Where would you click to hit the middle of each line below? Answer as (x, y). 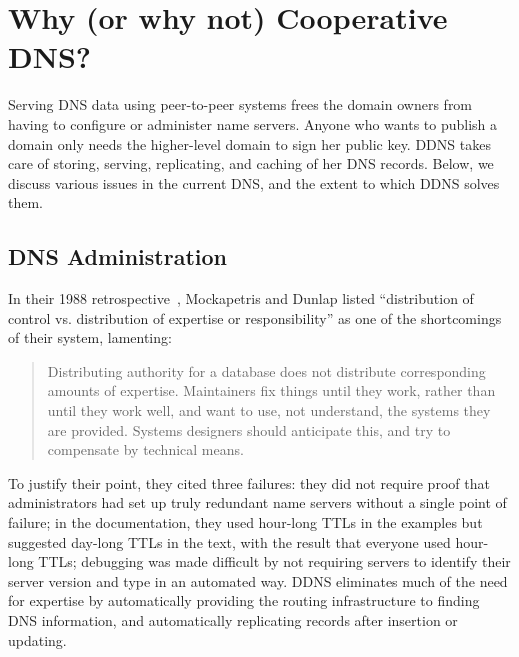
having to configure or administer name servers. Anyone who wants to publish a (253, 123)
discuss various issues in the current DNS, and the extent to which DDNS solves (254, 182)
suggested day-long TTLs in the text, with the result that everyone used (229, 541)
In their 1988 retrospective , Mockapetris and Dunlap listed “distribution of (241, 298)
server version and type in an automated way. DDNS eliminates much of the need (258, 580)
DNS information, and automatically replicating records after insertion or (233, 619)
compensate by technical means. (145, 449)
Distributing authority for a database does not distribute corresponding (266, 370)
